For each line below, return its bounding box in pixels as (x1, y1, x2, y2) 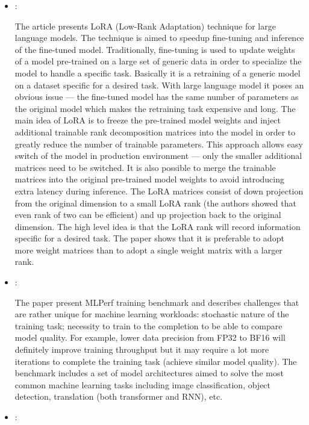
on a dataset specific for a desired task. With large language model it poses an (14, 78, 304, 91)
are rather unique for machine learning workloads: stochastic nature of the (14, 308, 289, 320)
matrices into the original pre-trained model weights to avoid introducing (14, 173, 284, 185)
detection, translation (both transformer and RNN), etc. (14, 390, 223, 403)
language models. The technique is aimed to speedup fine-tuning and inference (14, 31, 304, 44)
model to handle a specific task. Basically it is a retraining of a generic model (14, 66, 301, 79)
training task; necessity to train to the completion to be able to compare (14, 319, 282, 332)
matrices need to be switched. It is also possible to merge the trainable (14, 161, 276, 173)
